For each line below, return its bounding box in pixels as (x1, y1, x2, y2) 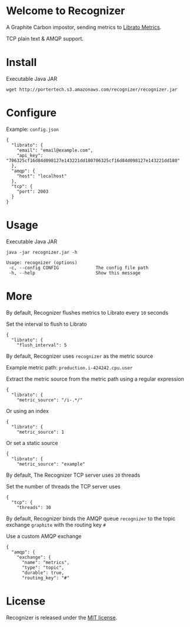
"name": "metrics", (21, 559, 69, 565)
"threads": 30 (16, 504, 51, 510)
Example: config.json (6, 126, 59, 133)
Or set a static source (6, 439, 58, 446)
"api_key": (16, 152, 44, 159)
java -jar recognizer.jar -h (6, 249, 78, 255)
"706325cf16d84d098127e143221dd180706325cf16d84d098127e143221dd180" (6, 157, 181, 163)
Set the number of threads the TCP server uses (6, 483, 121, 490)
